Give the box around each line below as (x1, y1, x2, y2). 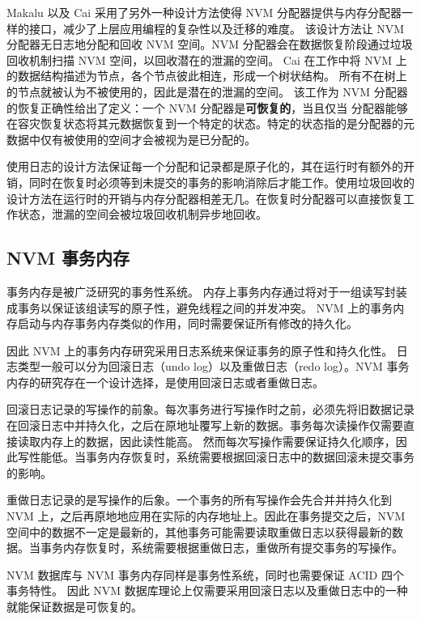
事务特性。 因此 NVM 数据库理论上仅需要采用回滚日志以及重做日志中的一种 (6, 582, 408, 599)
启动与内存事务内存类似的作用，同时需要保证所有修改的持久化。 (17, 315, 358, 332)
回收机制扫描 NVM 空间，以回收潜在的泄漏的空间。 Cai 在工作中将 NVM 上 (6, 51, 407, 68)
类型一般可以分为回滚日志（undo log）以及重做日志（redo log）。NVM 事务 (17, 358, 410, 375)
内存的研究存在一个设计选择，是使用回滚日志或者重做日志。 (6, 373, 324, 390)
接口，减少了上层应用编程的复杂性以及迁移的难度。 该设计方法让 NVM (28, 19, 405, 36)
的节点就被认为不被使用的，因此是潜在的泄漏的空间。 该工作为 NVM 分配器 (6, 83, 408, 100)
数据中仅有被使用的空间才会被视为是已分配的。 (6, 130, 256, 147)
